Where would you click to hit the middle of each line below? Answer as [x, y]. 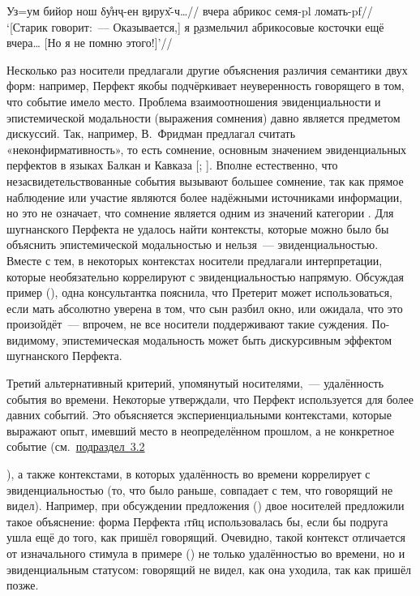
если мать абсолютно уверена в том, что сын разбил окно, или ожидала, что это [205, 308]
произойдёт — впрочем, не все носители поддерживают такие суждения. [187, 324]
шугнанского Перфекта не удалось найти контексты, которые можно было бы [198, 228]
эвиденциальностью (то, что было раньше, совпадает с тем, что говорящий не [200, 489]
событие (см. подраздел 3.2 [76, 446]
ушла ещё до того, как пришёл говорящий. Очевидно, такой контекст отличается [206, 537]
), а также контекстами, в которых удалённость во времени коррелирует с [189, 474]
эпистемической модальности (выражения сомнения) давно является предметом [204, 117]
